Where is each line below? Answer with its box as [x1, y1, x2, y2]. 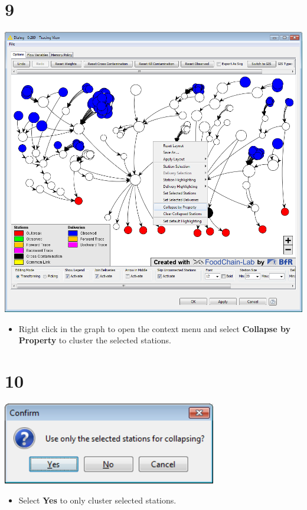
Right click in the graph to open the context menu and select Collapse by [18, 322, 290, 334]
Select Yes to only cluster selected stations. [18, 493, 177, 506]
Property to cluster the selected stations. [18, 334, 171, 346]
